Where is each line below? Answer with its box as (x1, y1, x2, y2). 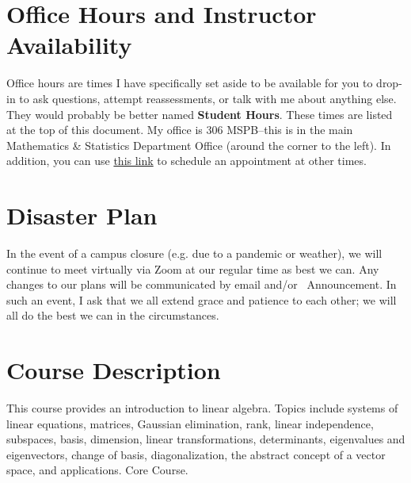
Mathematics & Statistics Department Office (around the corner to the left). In (6, 136, 391, 153)
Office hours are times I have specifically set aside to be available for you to (6, 75, 373, 91)
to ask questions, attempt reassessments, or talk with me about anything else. (19, 90, 397, 106)
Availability (6, 29, 132, 61)
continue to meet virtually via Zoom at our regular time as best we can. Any (6, 260, 379, 277)
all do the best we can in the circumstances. (6, 307, 219, 324)
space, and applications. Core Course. (6, 462, 188, 478)
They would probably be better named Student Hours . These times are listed (6, 105, 393, 122)
